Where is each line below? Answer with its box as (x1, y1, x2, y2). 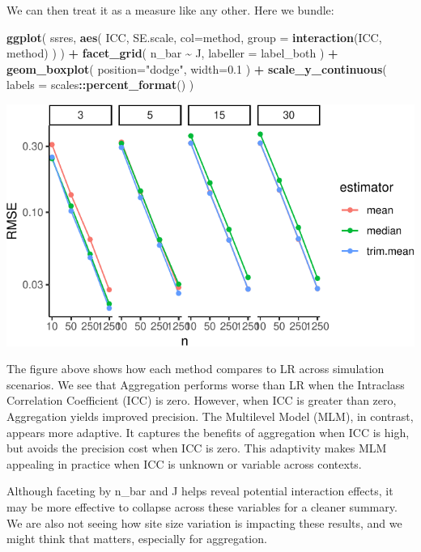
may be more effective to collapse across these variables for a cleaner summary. (6, 499, 398, 516)
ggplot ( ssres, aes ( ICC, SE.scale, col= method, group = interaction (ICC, (6, 28, 382, 45)
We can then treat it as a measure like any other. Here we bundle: (6, 2, 334, 18)
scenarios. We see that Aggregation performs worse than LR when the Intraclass (6, 376, 405, 393)
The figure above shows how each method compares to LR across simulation (6, 360, 385, 377)
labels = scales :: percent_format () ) (6, 76, 194, 93)
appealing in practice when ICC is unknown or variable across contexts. (6, 455, 362, 472)
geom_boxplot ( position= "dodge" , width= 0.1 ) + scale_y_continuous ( (6, 60, 387, 77)
